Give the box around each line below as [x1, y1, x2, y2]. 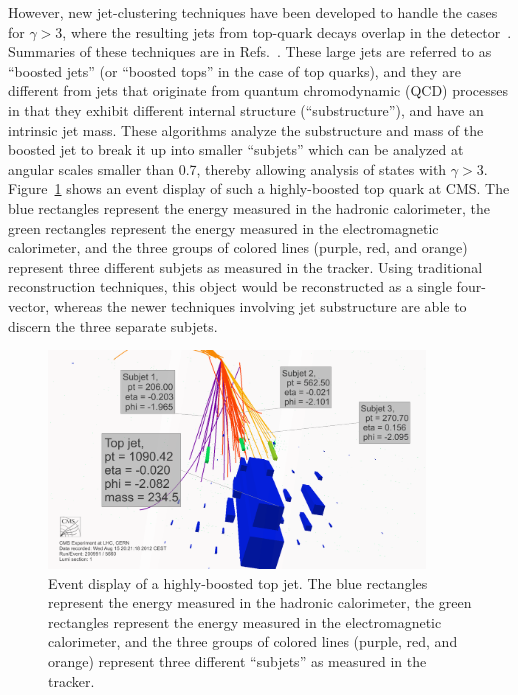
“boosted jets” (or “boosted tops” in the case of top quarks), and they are [8, 60, 461, 81]
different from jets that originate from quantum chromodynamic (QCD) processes [8, 80, 509, 101]
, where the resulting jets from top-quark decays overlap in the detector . [62, 21, 512, 42]
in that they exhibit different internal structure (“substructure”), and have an [8, 99, 484, 120]
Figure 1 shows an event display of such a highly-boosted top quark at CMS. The [8, 178, 510, 199]
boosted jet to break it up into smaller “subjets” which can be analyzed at [8, 139, 464, 160]
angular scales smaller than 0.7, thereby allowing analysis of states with [8, 158, 447, 179]
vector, [8, 295, 50, 316]
